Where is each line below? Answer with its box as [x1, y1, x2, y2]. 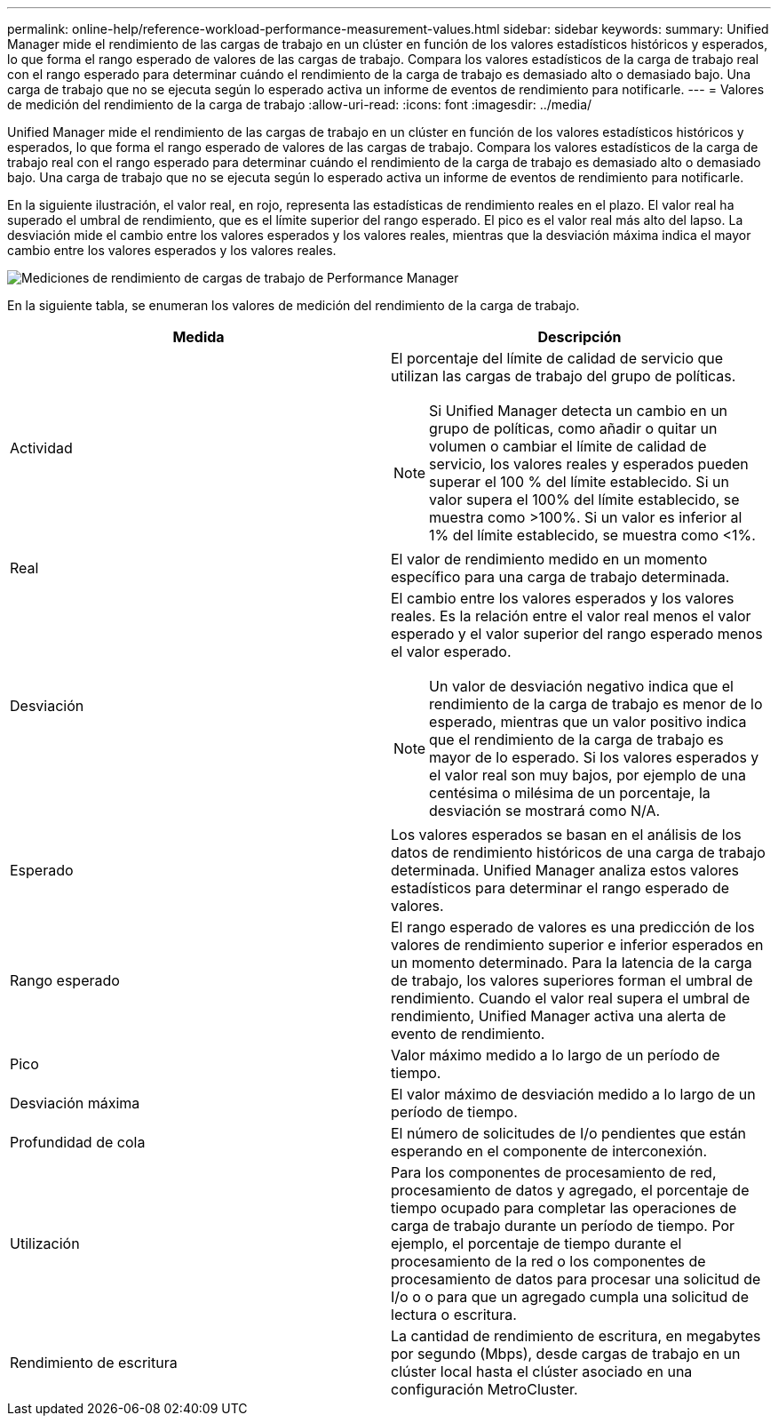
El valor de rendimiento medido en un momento [391, 550, 708, 568]
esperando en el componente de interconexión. [391, 1142, 708, 1160]
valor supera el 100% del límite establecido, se [429, 491, 740, 508]
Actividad [10, 439, 73, 457]
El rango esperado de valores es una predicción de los [391, 918, 755, 936]
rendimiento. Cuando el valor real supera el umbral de [391, 989, 750, 1007]
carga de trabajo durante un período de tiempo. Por [391, 1217, 735, 1235]
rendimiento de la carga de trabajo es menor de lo [429, 695, 763, 713]
